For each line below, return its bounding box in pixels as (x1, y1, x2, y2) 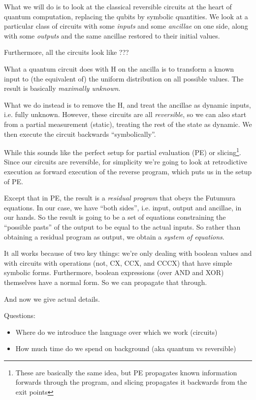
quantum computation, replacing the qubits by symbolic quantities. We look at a (4, 11, 248, 21)
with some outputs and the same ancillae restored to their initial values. (4, 30, 220, 40)
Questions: (4, 310, 35, 320)
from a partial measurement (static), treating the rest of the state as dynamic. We (4, 119, 252, 129)
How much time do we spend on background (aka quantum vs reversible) (15, 343, 236, 354)
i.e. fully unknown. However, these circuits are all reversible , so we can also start (4, 109, 247, 120)
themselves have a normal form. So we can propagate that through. (4, 277, 207, 287)
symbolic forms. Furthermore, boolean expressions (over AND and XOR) (4, 267, 224, 278)
